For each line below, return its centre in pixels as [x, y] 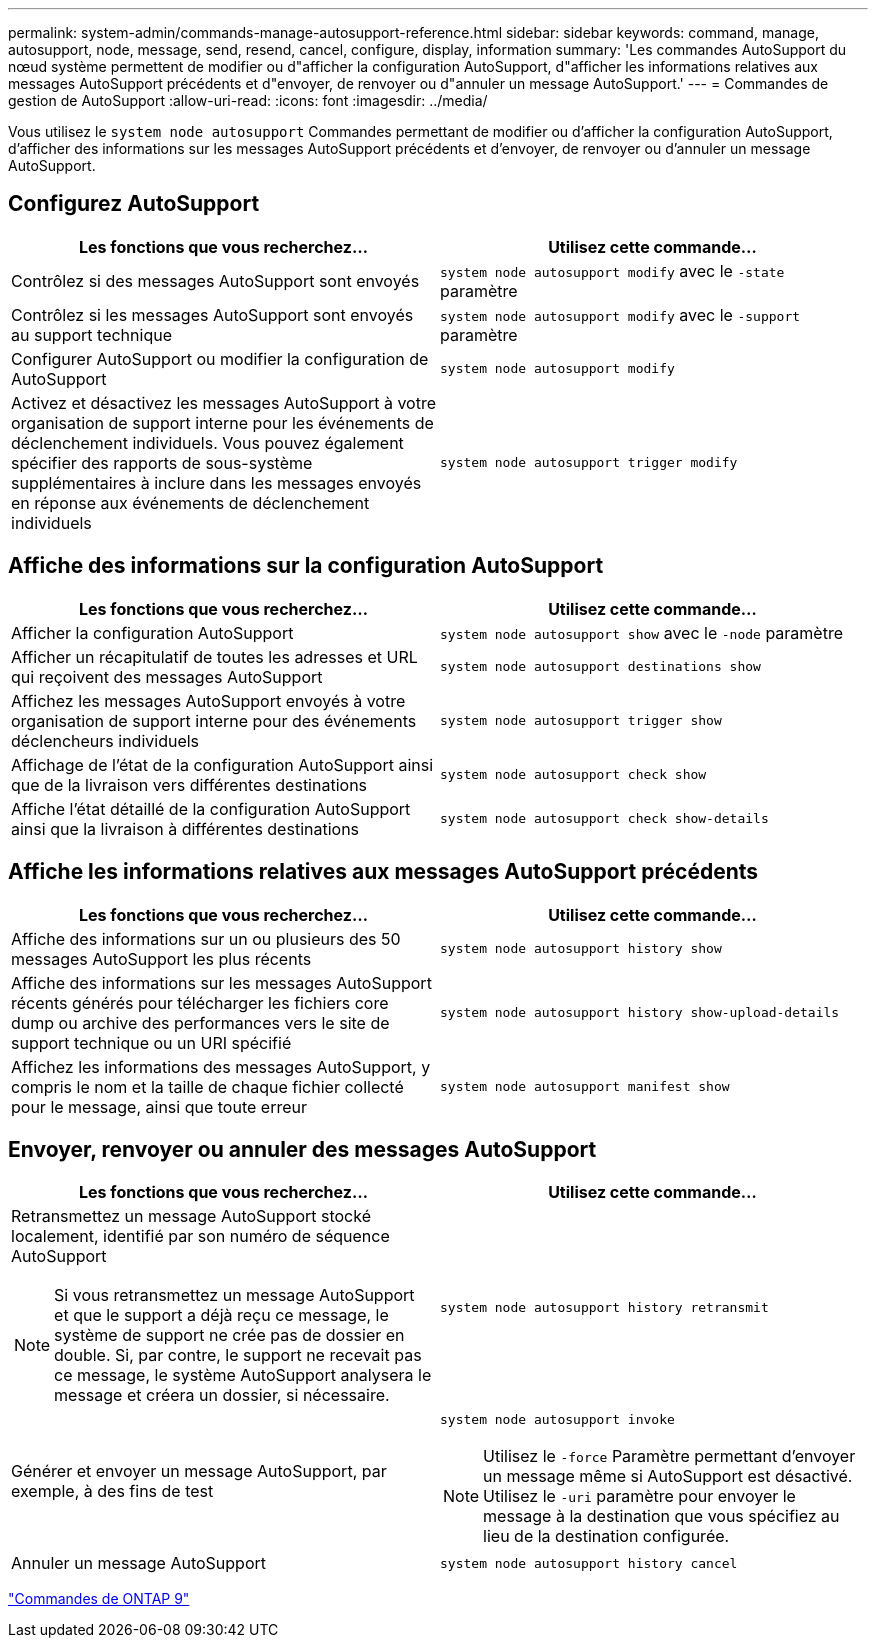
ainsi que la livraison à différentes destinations [185, 828]
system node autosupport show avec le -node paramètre [642, 632]
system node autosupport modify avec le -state [612, 270]
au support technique [91, 334]
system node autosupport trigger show [581, 721]
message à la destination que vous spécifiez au [661, 1516]
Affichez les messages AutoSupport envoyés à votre [208, 700]
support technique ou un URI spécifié [151, 1042]
